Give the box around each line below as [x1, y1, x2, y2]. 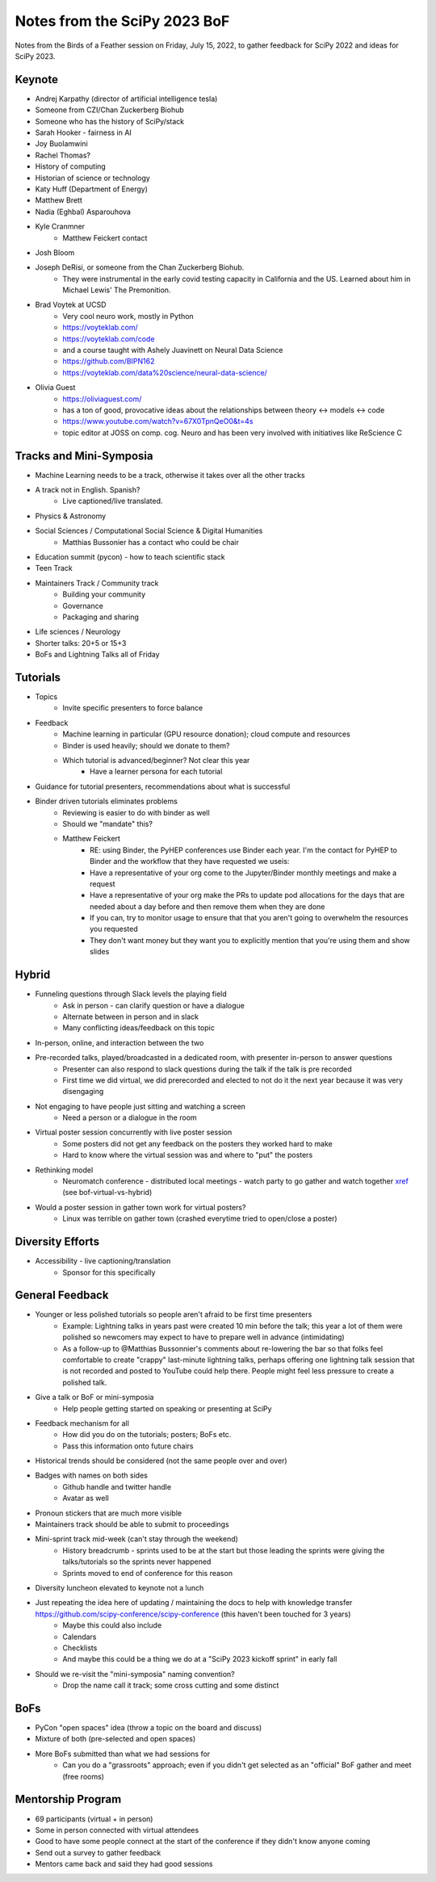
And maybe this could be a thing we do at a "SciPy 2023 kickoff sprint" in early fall [62, 1654, 337, 1664]
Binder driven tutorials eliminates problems [35, 796, 178, 807]
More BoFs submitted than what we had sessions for [35, 1749, 211, 1758]
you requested [90, 924, 138, 934]
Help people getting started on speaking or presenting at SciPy [62, 1403, 272, 1413]
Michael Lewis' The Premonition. [62, 285, 171, 295]
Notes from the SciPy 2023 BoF [15, 12, 230, 30]
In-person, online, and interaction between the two [35, 1037, 204, 1047]
